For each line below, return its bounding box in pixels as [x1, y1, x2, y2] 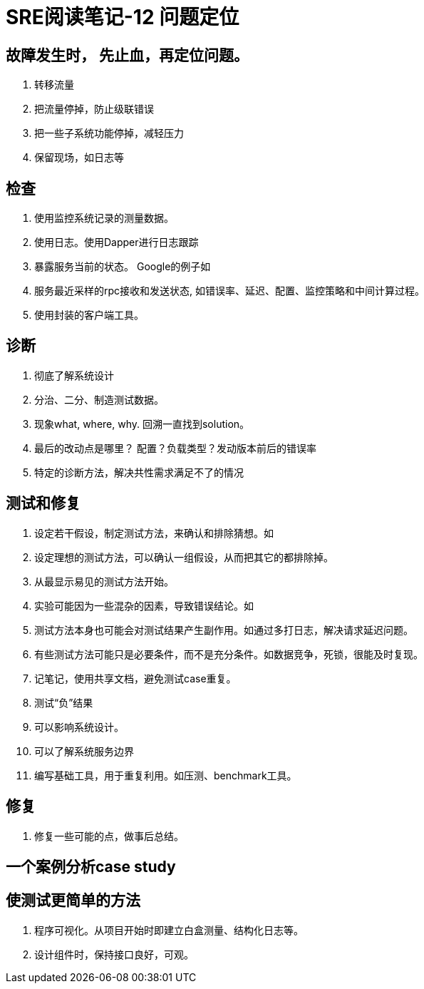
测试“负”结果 [34, 696, 93, 709]
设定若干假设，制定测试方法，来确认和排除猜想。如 [34, 526, 274, 539]
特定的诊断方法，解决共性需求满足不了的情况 [34, 466, 244, 478]
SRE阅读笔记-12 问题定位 [6, 5, 239, 29]
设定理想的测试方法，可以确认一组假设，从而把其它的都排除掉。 [34, 550, 333, 563]
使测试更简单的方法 [6, 891, 140, 910]
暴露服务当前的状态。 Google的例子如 [34, 260, 211, 273]
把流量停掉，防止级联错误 [34, 103, 154, 116]
